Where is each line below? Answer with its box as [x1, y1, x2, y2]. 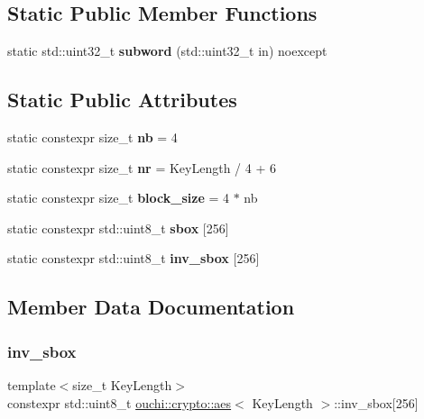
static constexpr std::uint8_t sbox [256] [7, 218, 229, 237]
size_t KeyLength [72, 375, 172, 394]
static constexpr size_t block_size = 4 [7, 188, 229, 207]
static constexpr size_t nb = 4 [7, 128, 178, 146]
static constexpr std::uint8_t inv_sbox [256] [7, 249, 260, 268]
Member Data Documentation [7, 293, 295, 321]
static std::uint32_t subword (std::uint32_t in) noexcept [7, 41, 327, 60]
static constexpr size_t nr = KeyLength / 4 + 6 [7, 158, 276, 177]
